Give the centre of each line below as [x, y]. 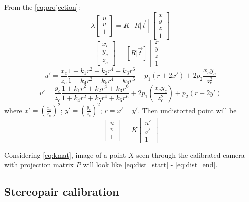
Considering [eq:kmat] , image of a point [65, 155]
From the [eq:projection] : [42, 7]
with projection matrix [39, 165]
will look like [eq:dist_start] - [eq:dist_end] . [150, 165]
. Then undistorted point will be [187, 110]
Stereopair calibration [62, 192]
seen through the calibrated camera [191, 155]
